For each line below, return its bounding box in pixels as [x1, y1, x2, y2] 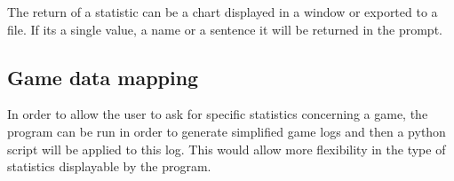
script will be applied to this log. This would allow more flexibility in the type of [7, 139, 446, 158]
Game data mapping [7, 63, 199, 90]
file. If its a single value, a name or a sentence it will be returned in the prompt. [7, 20, 442, 38]
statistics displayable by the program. [7, 157, 211, 176]
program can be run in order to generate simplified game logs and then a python [7, 122, 446, 140]
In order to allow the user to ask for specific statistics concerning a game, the [7, 105, 428, 123]
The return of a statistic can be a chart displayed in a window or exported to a [7, 3, 438, 20]
